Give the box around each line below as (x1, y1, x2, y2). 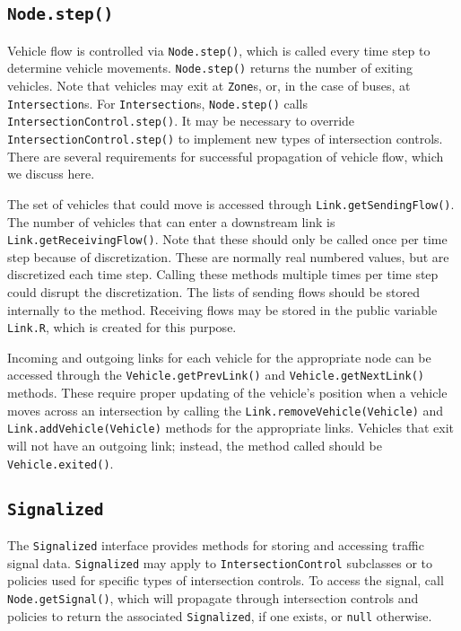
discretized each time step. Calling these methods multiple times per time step (7, 265, 439, 284)
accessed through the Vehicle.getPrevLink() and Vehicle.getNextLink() (7, 365, 424, 384)
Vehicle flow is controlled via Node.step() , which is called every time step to (7, 40, 431, 59)
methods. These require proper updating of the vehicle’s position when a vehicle (7, 383, 448, 402)
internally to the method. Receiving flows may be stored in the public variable (7, 300, 438, 319)
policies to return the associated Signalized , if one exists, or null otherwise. (7, 606, 432, 625)
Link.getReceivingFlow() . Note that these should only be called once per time (7, 230, 448, 249)
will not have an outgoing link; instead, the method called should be (7, 436, 382, 454)
